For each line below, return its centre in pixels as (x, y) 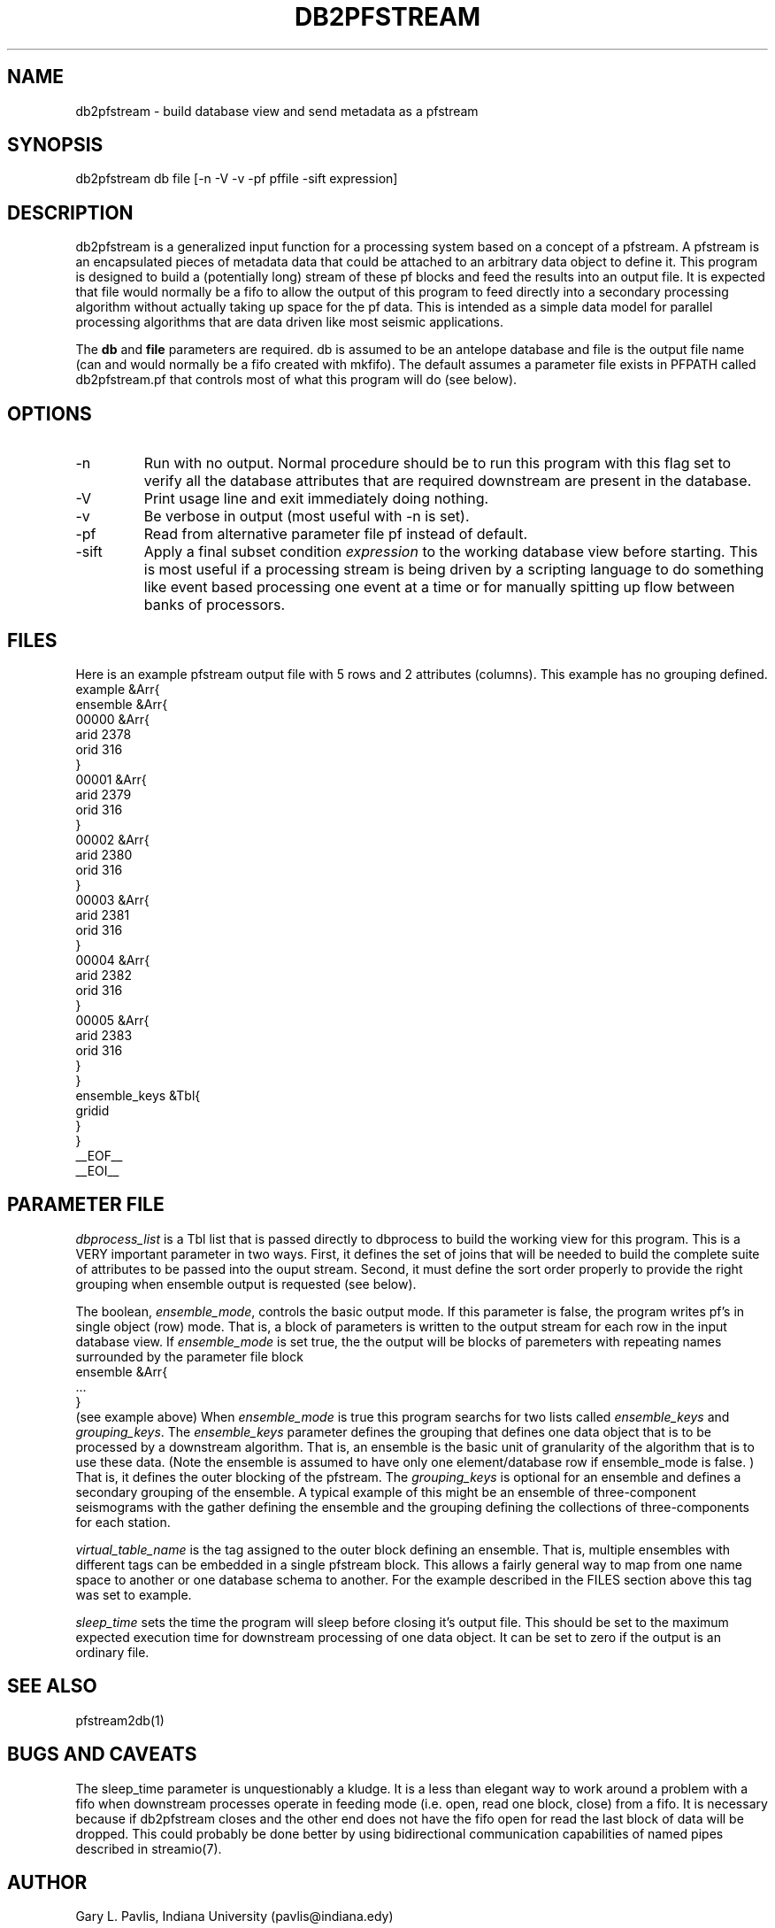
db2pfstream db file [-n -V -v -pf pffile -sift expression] (237, 179)
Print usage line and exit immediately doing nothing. (316, 499)
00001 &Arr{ (111, 779)
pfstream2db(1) (120, 1720)
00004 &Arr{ (113, 960)
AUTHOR (47, 1882)
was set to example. (134, 1594)
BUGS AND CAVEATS (102, 1754)
